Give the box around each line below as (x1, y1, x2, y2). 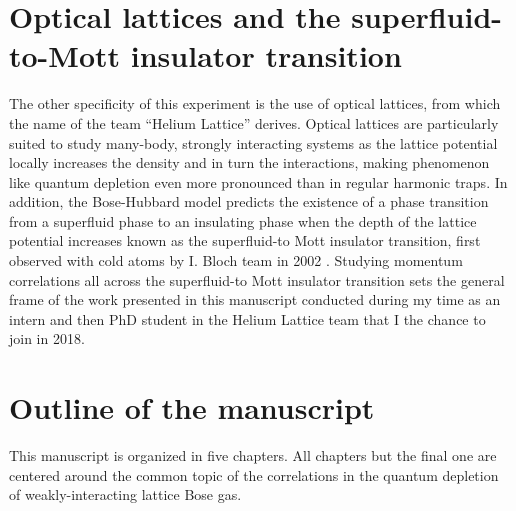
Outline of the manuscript (9, 387, 375, 428)
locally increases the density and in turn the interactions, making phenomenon (9, 152, 490, 173)
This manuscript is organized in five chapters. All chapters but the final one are (9, 445, 497, 466)
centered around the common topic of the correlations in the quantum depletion (9, 464, 499, 485)
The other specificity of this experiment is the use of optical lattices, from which (9, 93, 501, 114)
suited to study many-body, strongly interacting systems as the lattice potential (9, 132, 498, 153)
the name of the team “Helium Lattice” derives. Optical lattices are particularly (9, 112, 499, 133)
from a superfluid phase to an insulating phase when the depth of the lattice (9, 210, 477, 231)
